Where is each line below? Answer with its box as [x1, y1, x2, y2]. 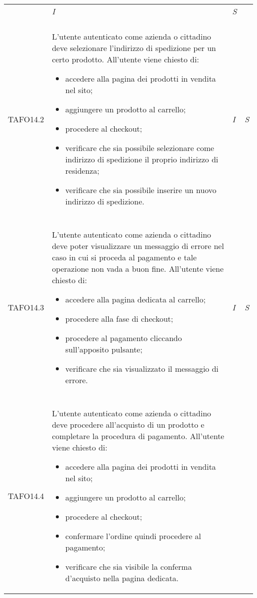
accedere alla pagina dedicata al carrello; [65, 294, 206, 305]
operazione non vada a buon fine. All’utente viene [52, 263, 224, 274]
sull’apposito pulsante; [65, 344, 143, 355]
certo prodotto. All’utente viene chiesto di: [52, 53, 199, 65]
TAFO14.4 [8, 490, 44, 501]
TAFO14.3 [8, 301, 44, 313]
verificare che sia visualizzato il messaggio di [65, 363, 219, 374]
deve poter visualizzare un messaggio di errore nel [52, 240, 224, 251]
